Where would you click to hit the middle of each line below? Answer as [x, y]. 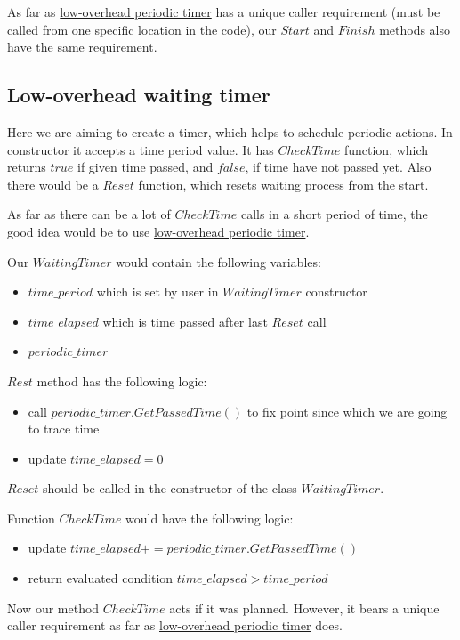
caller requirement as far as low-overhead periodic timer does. [175, 625]
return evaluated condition [101, 578]
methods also [415, 29]
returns [27, 167]
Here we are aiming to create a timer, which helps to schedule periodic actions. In [230, 131]
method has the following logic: [122, 381]
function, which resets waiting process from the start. [283, 184]
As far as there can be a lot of [89, 214]
